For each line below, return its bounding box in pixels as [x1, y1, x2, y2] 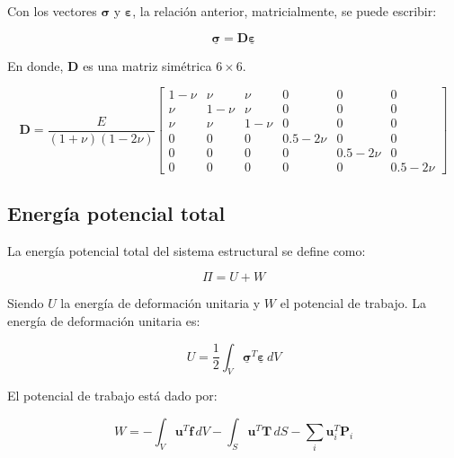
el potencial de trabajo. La [280, 294, 427, 313]
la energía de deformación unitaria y [60, 294, 261, 313]
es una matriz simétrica [83, 56, 212, 75]
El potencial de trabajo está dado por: [7, 386, 218, 405]
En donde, [7, 56, 64, 75]
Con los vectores [7, 2, 97, 20]
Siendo [7, 294, 44, 313]
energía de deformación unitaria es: [7, 311, 200, 330]
